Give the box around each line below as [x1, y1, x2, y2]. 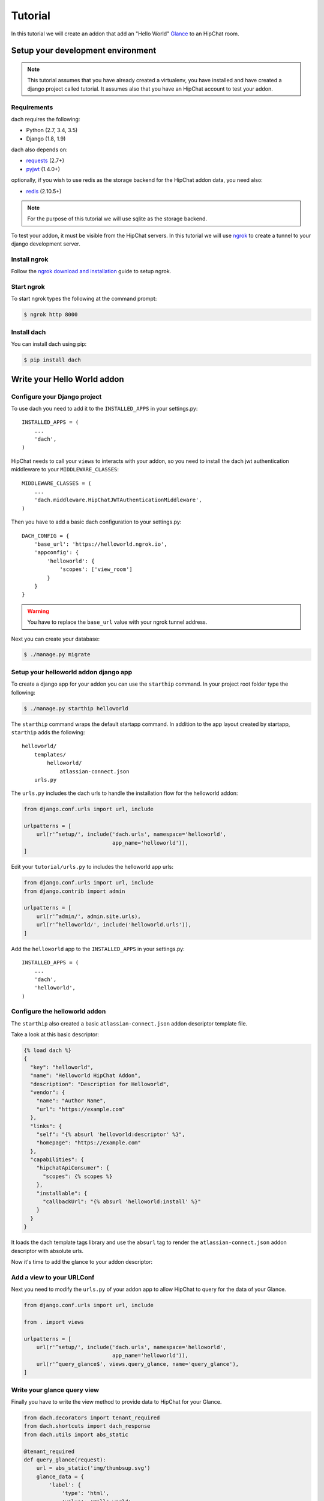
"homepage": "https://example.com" [36, 1140, 141, 1146]
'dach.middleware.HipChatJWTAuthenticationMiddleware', [34, 497, 202, 504]
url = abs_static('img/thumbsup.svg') [36, 1465, 151, 1472]
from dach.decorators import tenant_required [23, 1414, 160, 1421]
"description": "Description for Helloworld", [30, 1081, 170, 1087]
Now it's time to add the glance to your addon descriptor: [11, 1258, 153, 1265]
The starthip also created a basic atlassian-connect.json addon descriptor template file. [11, 1019, 248, 1027]
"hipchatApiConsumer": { [36, 1165, 110, 1171]
